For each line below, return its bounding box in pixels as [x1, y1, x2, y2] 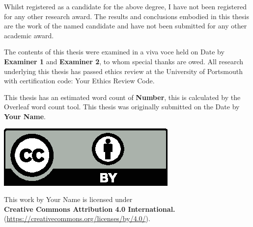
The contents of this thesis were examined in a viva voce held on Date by [4, 47, 225, 57]
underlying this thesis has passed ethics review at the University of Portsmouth [4, 66, 243, 76]
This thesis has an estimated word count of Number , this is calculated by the [4, 92, 241, 102]
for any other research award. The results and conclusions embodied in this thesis [4, 11, 249, 21]
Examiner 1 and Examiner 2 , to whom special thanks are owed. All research [4, 56, 244, 66]
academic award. [4, 30, 54, 40]
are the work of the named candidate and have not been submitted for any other [4, 21, 247, 31]
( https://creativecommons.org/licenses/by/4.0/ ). [4, 213, 150, 224]
